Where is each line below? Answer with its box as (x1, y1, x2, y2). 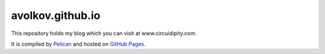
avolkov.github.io (11, 9, 101, 22)
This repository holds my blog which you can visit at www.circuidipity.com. (11, 30, 197, 37)
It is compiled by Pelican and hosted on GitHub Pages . (11, 40, 146, 47)
